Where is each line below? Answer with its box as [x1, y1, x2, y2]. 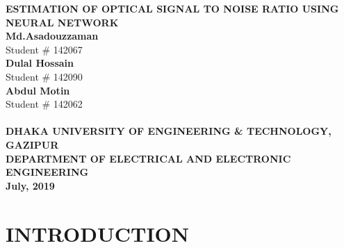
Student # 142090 [6, 69, 83, 83]
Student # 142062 [6, 97, 83, 111]
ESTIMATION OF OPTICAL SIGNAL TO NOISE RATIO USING [6, 1, 339, 15]
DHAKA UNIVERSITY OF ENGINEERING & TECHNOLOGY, [6, 124, 331, 138]
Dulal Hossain [6, 56, 74, 70]
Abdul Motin [6, 83, 70, 97]
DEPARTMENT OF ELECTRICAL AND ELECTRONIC [6, 151, 291, 165]
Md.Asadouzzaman [6, 28, 99, 43]
